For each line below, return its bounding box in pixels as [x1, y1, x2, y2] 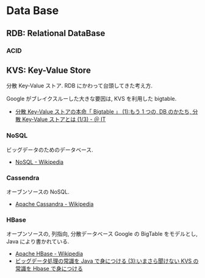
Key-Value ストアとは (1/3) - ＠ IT [22, 115, 106, 123]
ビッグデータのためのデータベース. [6, 146, 93, 153]
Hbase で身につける [32, 265, 84, 273]
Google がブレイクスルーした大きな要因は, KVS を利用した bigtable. [6, 95, 177, 103]
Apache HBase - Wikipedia [15, 250, 84, 257]
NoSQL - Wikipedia [15, 158, 64, 166]
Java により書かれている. [6, 238, 70, 245]
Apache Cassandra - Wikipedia [15, 200, 94, 208]
